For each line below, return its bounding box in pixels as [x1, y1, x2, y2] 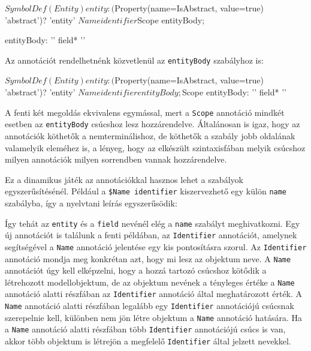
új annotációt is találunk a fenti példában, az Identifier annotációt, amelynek [5, 229, 297, 241]
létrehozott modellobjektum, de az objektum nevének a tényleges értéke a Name [5, 275, 295, 288]
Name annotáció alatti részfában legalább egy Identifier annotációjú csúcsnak [5, 299, 294, 312]
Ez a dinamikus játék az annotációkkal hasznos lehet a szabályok [5, 173, 243, 185]
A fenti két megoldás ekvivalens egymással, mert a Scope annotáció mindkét [5, 106, 285, 118]
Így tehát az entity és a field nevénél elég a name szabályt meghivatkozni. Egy [5, 217, 300, 229]
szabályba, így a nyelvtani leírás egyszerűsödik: [5, 196, 177, 209]
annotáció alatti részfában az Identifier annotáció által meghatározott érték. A [5, 287, 303, 300]
